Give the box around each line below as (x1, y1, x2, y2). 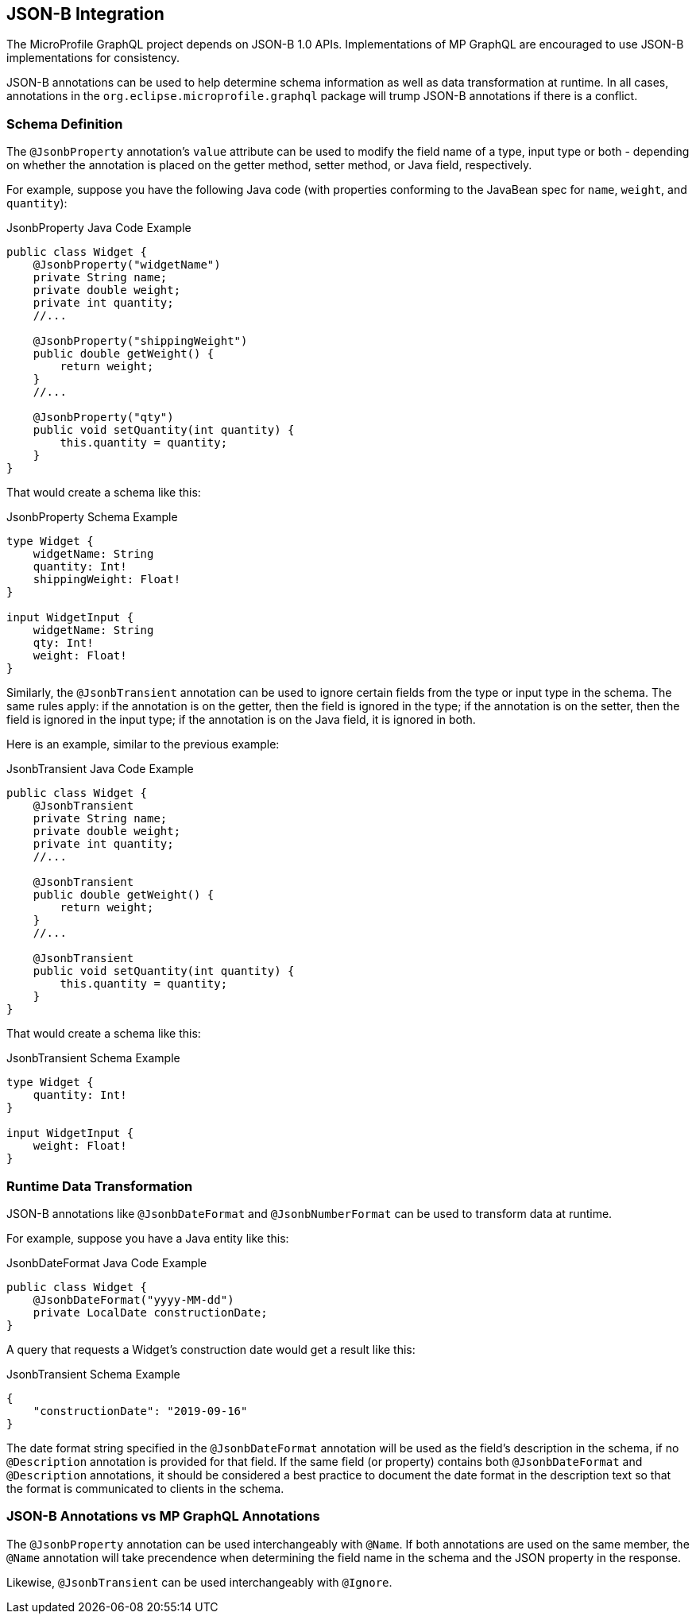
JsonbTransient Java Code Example (6, 762, 194, 776)
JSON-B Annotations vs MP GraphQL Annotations (6, 1508, 320, 1525)
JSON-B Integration (6, 4, 164, 24)
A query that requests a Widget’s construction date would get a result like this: (6, 1342, 416, 1356)
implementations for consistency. (6, 51, 180, 65)
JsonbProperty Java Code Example (6, 221, 191, 235)
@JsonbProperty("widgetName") (33, 258, 221, 272)
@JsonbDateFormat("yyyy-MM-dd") (33, 1293, 234, 1306)
